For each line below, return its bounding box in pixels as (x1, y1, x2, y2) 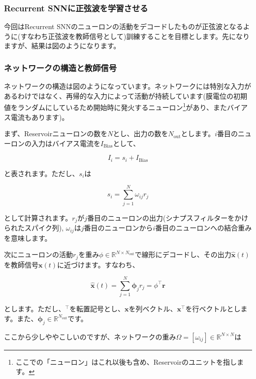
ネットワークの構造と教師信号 (4, 61, 117, 74)
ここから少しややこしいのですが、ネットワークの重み (4, 331, 176, 341)
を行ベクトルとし (185, 303, 241, 314)
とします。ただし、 (4, 303, 65, 314)
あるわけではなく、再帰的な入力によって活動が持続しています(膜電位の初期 (4, 90, 247, 101)
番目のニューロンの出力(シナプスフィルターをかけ (87, 212, 249, 223)
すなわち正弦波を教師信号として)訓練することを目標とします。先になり (20, 31, 250, 41)
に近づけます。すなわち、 (57, 259, 139, 269)
